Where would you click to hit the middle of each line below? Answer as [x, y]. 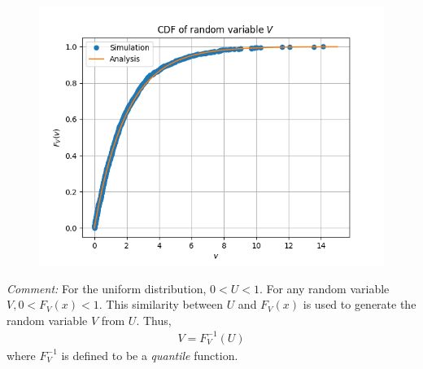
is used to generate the [360, 304]
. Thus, [154, 320]
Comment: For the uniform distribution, [107, 288]
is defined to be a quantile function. [150, 355]
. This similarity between [161, 304]
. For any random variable [324, 288]
